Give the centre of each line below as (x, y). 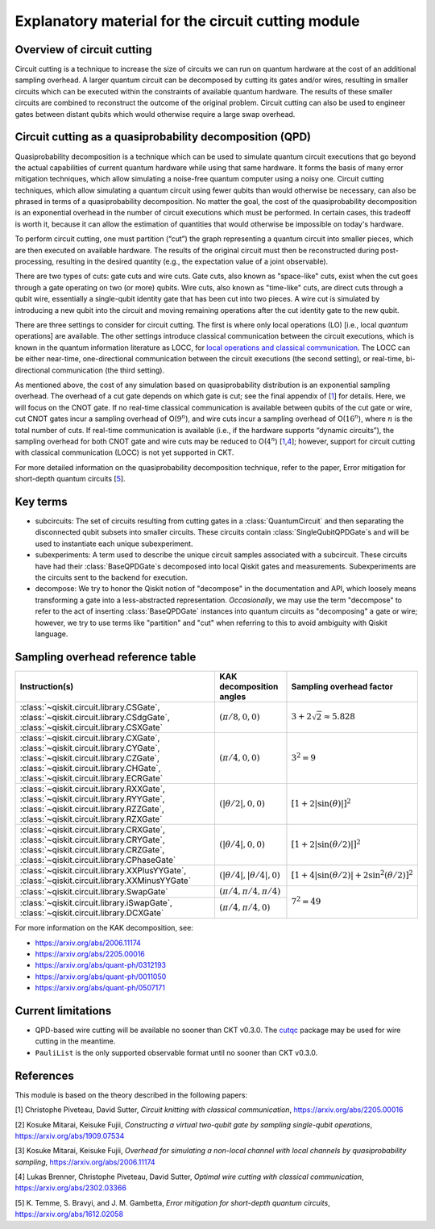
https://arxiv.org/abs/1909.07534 (70, 1135)
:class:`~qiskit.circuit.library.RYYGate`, (92, 798)
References (44, 1075)
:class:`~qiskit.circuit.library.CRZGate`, (92, 849)
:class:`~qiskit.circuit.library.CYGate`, (90, 748)
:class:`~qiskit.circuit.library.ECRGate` (91, 778)
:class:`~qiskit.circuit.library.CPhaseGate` (98, 860)
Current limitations (63, 1011)
